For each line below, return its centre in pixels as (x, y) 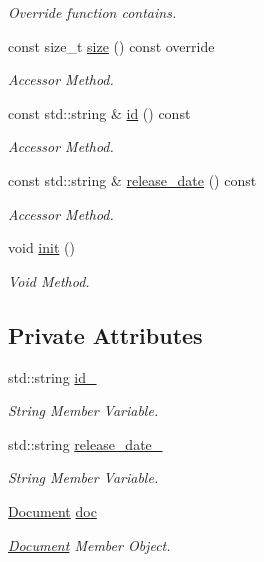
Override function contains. (92, 12)
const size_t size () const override (111, 45)
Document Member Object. (89, 544)
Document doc (52, 510)
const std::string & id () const (99, 112)
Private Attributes (105, 334)
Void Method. (49, 280)
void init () (41, 247)
